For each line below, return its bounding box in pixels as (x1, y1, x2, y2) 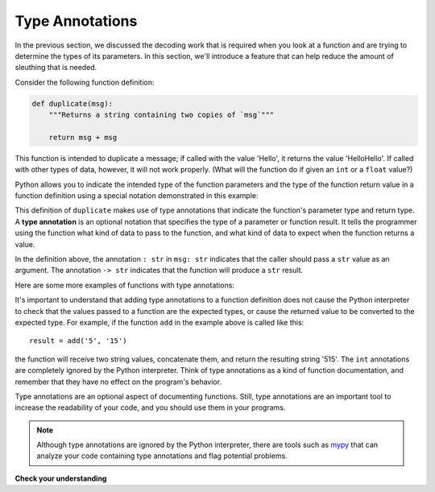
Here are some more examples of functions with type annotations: (14, 280, 235, 290)
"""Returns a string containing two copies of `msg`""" (48, 110, 275, 120)
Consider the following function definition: (14, 77, 155, 87)
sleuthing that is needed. (14, 63, 97, 72)
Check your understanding (14, 473, 107, 483)
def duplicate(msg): (31, 99, 113, 108)
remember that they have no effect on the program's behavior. (14, 377, 222, 387)
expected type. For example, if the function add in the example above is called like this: (14, 317, 304, 327)
